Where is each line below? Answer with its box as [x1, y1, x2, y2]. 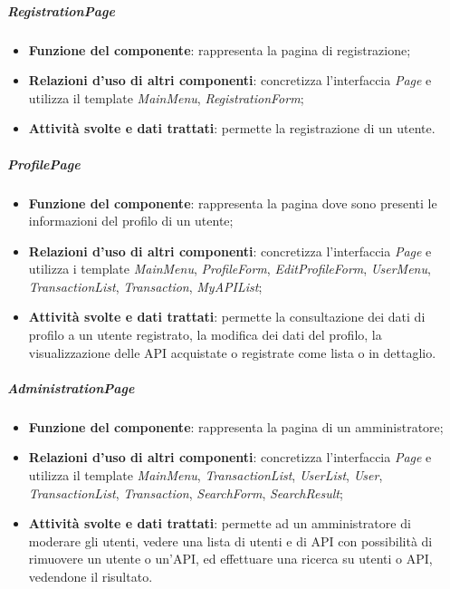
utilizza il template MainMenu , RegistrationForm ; [28, 88, 304, 107]
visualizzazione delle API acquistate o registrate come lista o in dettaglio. [28, 343, 436, 362]
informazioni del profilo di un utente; [28, 211, 234, 230]
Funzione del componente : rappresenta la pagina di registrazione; [28, 40, 411, 59]
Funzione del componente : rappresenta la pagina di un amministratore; [28, 417, 444, 436]
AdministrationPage [7, 378, 135, 397]
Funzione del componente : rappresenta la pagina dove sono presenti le [28, 193, 437, 212]
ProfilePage [7, 154, 81, 173]
